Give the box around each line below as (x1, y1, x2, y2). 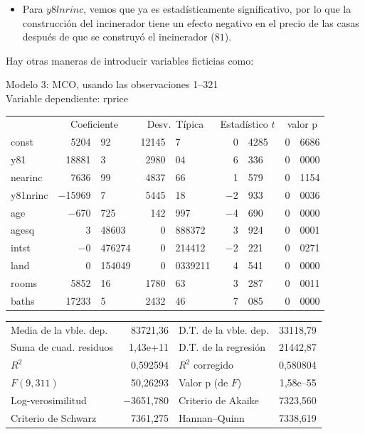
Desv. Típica (147, 116, 204, 131)
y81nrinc (11, 187, 48, 202)
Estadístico (220, 116, 268, 131)
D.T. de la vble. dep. (178, 322, 269, 337)
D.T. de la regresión (178, 340, 265, 354)
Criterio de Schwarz (11, 410, 97, 425)
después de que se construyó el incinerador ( (22, 29, 215, 44)
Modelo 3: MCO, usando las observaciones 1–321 (6, 77, 218, 92)
